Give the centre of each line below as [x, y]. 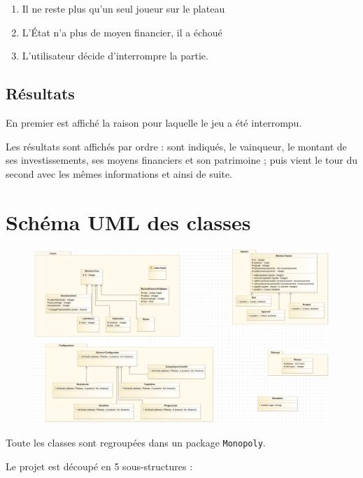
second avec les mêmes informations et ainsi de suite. [119, 173]
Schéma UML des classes [128, 222]
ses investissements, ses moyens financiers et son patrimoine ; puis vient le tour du [182, 160]
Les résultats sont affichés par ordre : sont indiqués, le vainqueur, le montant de [176, 146]
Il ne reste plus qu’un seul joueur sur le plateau [123, 8]
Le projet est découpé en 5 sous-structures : [99, 466]
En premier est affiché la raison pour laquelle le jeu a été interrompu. [154, 122]
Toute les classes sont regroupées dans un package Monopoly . [136, 443]
